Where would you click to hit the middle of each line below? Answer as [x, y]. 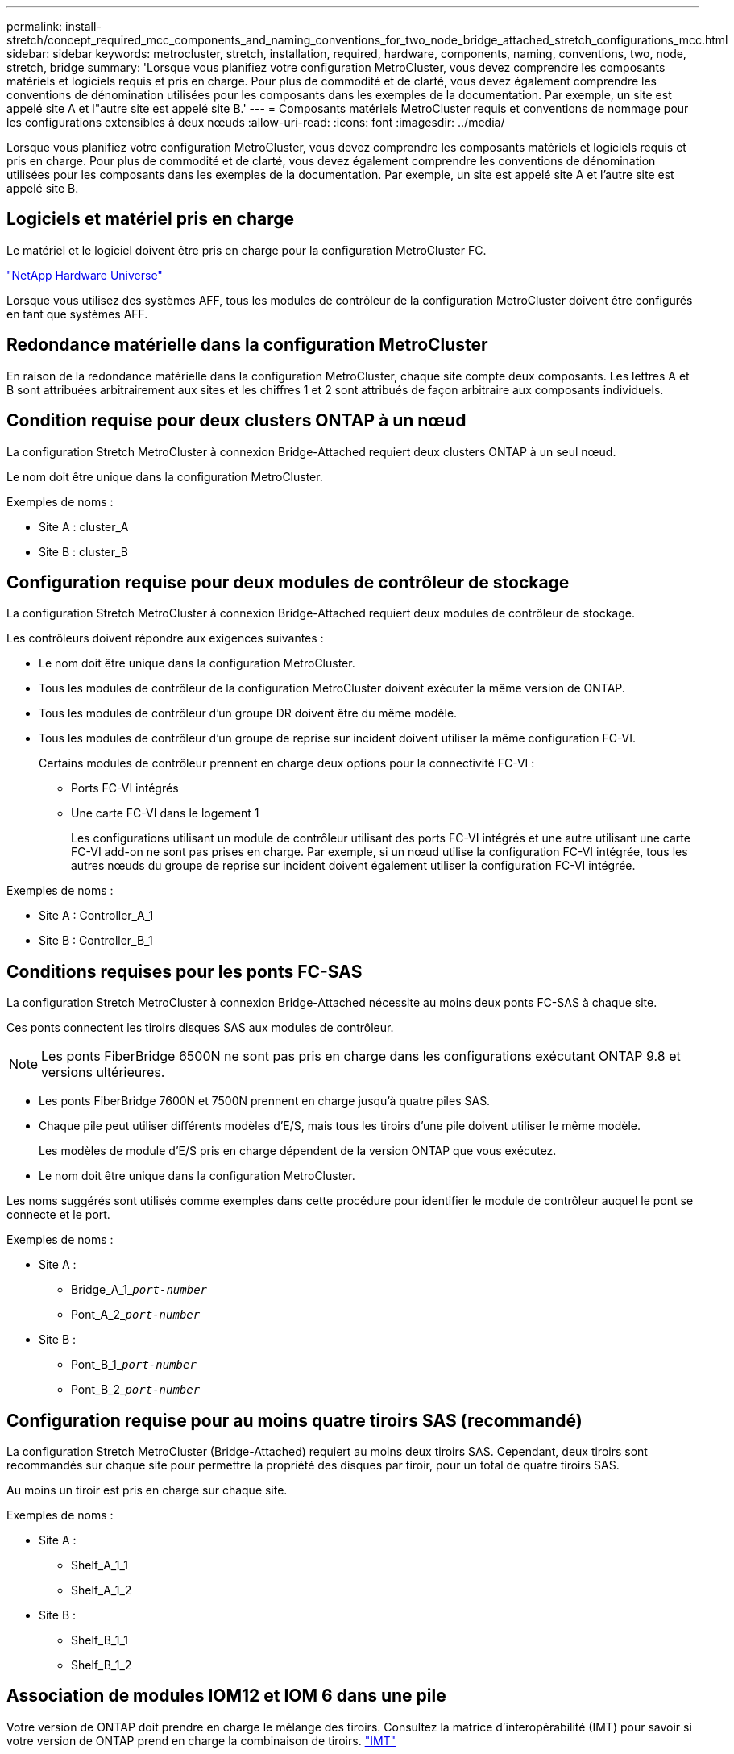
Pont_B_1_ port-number [134, 1365]
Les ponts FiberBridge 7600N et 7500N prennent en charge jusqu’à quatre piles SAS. [265, 1101]
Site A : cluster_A [84, 526]
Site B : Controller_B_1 [96, 941]
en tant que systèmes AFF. [77, 314]
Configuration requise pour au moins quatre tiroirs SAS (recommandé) [294, 1420]
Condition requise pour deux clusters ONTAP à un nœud [236, 421]
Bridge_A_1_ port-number [139, 1290]
